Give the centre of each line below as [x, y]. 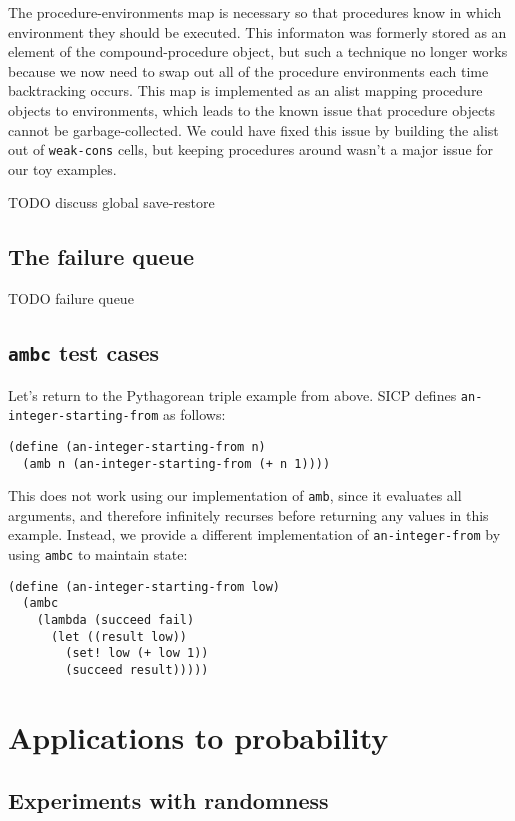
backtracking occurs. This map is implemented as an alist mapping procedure [245, 90]
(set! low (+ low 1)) [137, 653]
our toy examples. [62, 168]
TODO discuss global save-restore [111, 202]
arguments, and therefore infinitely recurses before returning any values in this [248, 514]
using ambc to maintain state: [98, 554]
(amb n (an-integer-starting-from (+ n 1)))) [176, 463]
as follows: [194, 414]
